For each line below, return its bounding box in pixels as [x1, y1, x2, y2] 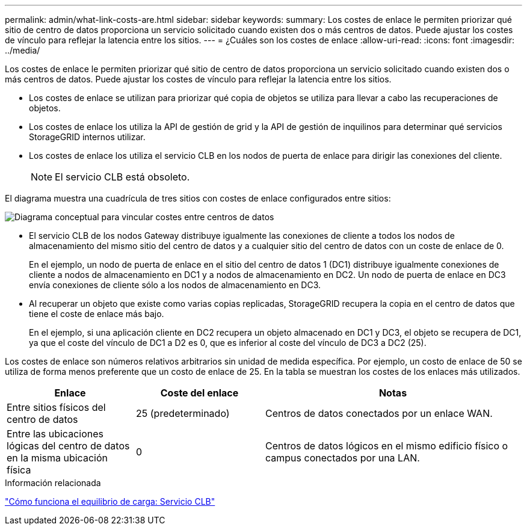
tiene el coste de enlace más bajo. [29, 309, 164, 319]
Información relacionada [5, 478, 101, 488]
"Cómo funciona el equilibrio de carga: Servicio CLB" [5, 496, 215, 507]
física [7, 464, 31, 476]
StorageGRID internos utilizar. [29, 132, 146, 142]
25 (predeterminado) [136, 407, 230, 419]
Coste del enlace [160, 387, 239, 399]
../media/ [5, 45, 40, 55]
